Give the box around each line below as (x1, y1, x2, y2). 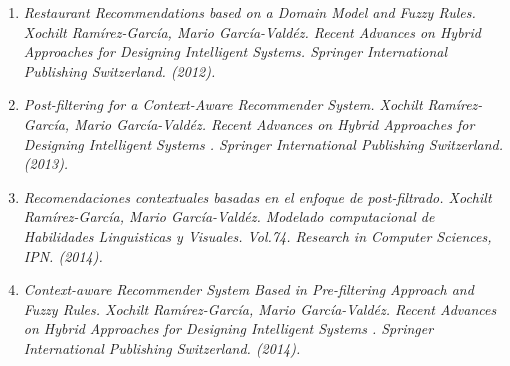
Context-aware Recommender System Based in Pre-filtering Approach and (23, 279, 474, 300)
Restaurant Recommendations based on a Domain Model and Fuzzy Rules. (23, 2, 476, 22)
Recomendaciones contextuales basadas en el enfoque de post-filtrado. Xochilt (23, 186, 492, 207)
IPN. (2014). (23, 245, 103, 266)
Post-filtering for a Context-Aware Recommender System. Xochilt (23, 94, 423, 115)
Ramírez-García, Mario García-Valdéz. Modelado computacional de (23, 206, 435, 227)
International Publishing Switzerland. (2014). (23, 337, 301, 358)
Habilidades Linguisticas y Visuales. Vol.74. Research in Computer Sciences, (23, 225, 492, 246)
